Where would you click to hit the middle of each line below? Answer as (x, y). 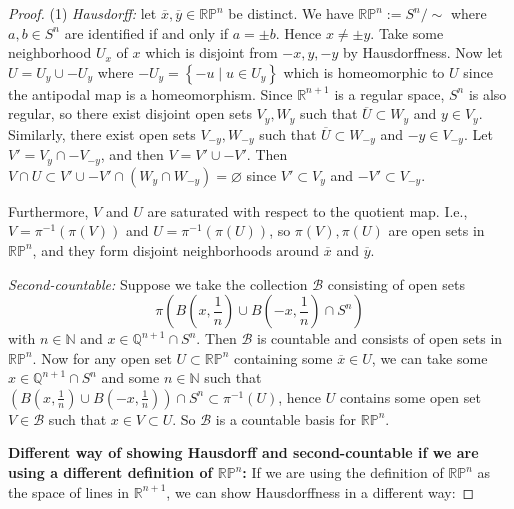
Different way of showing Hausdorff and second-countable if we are (243, 452)
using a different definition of (110, 472)
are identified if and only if (146, 32)
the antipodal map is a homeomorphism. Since (150, 93)
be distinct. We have (291, 13)
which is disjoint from (211, 52)
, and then (132, 154)
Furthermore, (48, 210)
